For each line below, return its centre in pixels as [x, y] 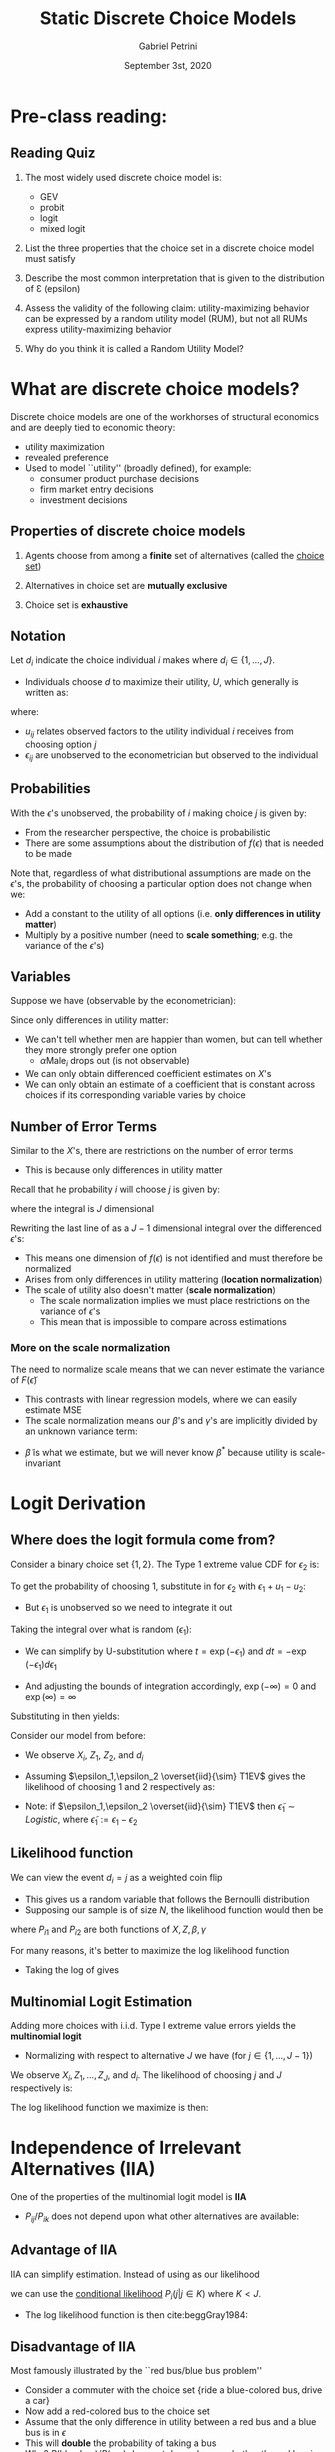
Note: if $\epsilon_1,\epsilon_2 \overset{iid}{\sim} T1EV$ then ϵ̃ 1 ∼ [160, 1807]
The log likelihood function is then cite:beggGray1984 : [136, 2315]
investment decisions [83, 499]
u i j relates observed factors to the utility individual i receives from [159, 732]
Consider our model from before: [78, 1735]
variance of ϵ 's [70, 1311]
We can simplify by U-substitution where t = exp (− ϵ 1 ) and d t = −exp [165, 1652]
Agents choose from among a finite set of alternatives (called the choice [174, 555]
